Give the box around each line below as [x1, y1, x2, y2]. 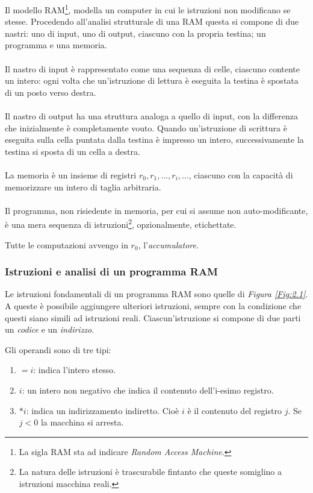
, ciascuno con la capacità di [188, 168, 293, 181]
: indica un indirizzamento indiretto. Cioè [26, 404, 179, 416]
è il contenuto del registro [187, 404, 282, 416]
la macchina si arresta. [40, 416, 124, 429]
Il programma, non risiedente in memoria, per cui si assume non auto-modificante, [5, 204, 308, 216]
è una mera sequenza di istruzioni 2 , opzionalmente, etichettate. [5, 216, 237, 230]
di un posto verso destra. [5, 86, 96, 98]
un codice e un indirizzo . [5, 323, 95, 336]
